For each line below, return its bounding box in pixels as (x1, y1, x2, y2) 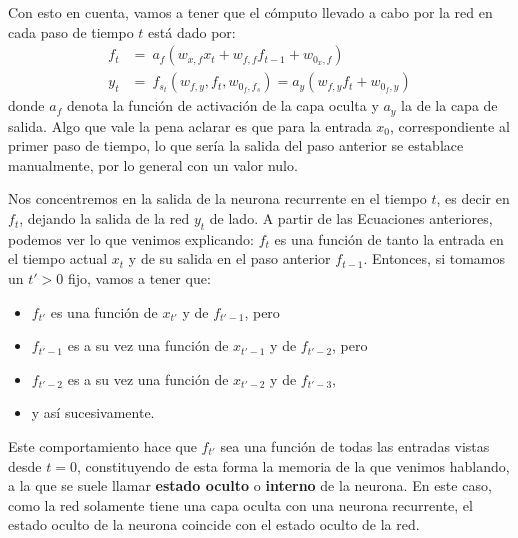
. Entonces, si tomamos (363, 248, 505, 269)
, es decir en (436, 188, 510, 209)
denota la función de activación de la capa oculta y (66, 95, 379, 116)
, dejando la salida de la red (19, 208, 190, 229)
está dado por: (148, 21, 236, 42)
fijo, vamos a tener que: (67, 268, 211, 289)
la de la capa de (401, 95, 498, 116)
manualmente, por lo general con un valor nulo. (8, 154, 298, 175)
